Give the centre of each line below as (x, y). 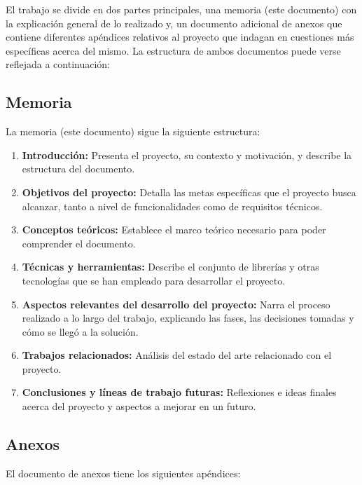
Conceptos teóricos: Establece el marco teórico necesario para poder (174, 230)
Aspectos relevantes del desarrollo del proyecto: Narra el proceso (176, 304)
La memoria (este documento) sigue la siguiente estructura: (133, 131)
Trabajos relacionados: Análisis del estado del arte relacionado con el (177, 355)
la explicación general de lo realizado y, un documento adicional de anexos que (174, 23)
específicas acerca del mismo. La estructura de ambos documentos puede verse (173, 50)
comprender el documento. (79, 243)
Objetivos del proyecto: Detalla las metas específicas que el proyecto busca (189, 192)
